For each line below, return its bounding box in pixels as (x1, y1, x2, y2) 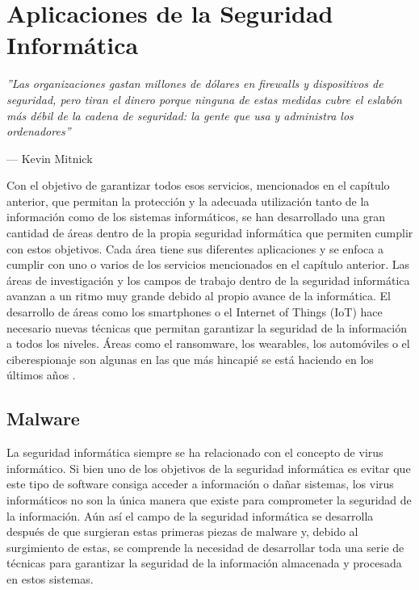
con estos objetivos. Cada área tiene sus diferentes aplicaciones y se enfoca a (6, 240, 383, 257)
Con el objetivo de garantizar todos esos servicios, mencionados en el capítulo (6, 177, 390, 194)
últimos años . (6, 366, 76, 383)
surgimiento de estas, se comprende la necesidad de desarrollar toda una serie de (6, 538, 404, 555)
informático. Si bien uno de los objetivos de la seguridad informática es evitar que (6, 459, 411, 476)
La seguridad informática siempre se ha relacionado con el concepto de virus (6, 444, 383, 461)
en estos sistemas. (6, 570, 94, 587)
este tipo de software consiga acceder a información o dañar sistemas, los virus (6, 475, 394, 492)
